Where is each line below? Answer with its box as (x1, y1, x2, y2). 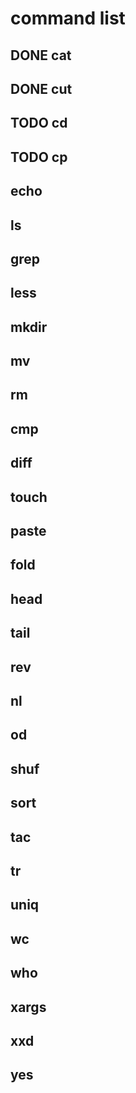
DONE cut (10, 80, 73, 97)
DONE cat (10, 47, 72, 64)
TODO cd (10, 115, 68, 132)
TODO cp (10, 148, 68, 166)
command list (10, 7, 126, 30)
